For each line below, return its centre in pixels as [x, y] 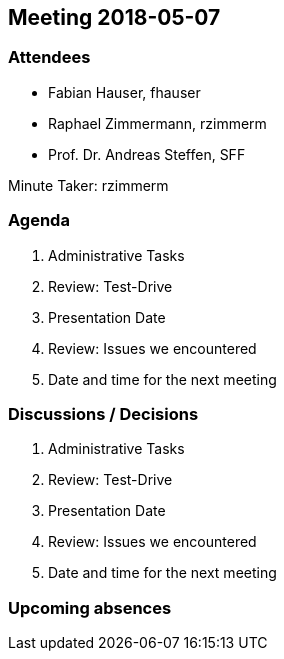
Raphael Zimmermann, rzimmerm [157, 123]
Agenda [39, 220]
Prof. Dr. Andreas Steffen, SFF [147, 154]
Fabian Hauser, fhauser [124, 92]
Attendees [49, 57]
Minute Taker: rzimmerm [88, 185]
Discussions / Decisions [103, 413]
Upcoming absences [90, 607]
